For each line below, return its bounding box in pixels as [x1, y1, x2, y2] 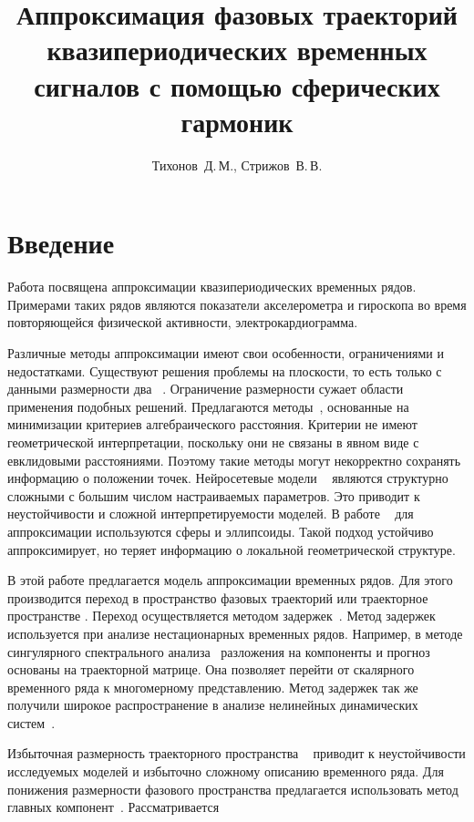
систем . [7, 713, 56, 732]
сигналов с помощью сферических [34, 67, 440, 104]
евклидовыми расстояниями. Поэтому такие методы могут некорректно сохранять [7, 450, 461, 469]
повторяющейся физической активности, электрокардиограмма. [7, 313, 358, 332]
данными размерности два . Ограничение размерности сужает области [7, 379, 404, 398]
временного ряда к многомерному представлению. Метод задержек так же [7, 677, 418, 696]
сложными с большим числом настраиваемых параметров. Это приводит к [7, 486, 420, 505]
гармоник [180, 102, 294, 139]
